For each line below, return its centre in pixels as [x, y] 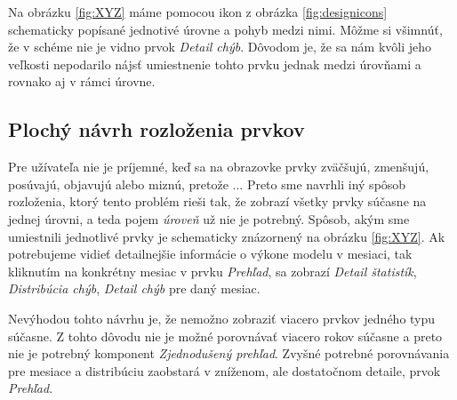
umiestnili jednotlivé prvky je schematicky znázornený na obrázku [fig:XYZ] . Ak [227, 236]
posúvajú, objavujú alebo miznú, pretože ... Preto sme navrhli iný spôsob [207, 184]
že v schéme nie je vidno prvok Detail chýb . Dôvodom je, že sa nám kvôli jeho [220, 47]
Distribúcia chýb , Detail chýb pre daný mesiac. [134, 288]
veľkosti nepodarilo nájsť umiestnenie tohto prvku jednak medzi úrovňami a [215, 64]
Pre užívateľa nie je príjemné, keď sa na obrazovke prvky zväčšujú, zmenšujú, [219, 167]
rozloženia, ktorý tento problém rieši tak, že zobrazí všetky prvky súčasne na [217, 201]
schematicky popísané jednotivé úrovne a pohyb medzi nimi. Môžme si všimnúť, [225, 29]
